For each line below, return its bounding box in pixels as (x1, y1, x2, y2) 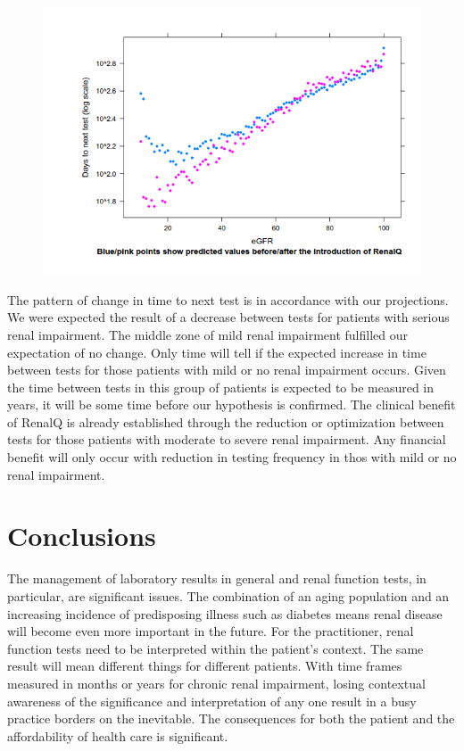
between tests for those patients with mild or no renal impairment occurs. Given (7, 360, 446, 379)
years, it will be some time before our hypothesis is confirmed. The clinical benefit (7, 395, 456, 414)
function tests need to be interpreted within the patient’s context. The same (7, 639, 424, 657)
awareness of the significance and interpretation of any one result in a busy (7, 691, 417, 710)
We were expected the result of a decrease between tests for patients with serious (7, 308, 450, 326)
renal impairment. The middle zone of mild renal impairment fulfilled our (7, 325, 409, 343)
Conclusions (7, 517, 156, 554)
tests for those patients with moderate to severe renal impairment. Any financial (7, 430, 446, 449)
